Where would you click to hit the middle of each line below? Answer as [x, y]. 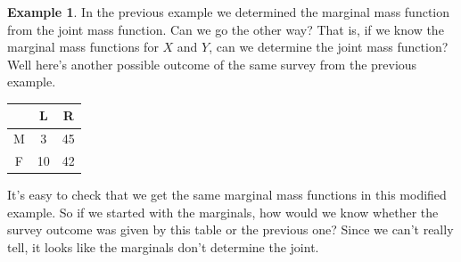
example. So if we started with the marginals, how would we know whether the [223, 212]
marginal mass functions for [83, 47]
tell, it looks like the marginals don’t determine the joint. [163, 247]
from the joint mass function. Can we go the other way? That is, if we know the [226, 29]
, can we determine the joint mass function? [329, 47]
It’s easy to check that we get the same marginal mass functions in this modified [227, 195]
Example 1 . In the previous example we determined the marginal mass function [229, 12]
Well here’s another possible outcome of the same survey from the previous [212, 64]
